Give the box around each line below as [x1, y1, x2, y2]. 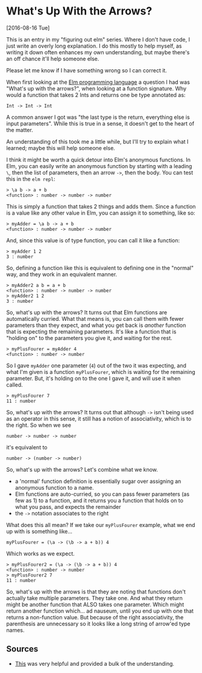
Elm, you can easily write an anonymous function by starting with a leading [6, 162, 192, 169]
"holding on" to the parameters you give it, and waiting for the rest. [6, 334, 173, 341]
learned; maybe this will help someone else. [6, 144, 116, 151]
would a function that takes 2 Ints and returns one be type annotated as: [6, 91, 186, 98]
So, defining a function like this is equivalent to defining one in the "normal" [6, 264, 194, 271]
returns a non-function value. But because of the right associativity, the [6, 613, 184, 621]
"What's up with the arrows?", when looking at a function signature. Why [6, 84, 187, 92]
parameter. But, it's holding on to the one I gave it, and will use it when [6, 374, 181, 382]
